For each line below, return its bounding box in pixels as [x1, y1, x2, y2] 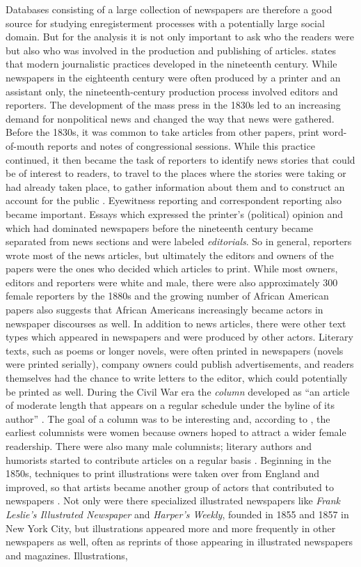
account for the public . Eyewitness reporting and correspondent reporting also [6, 193, 342, 208]
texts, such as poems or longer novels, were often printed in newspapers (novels [6, 343, 344, 357]
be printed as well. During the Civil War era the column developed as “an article [6, 384, 350, 398]
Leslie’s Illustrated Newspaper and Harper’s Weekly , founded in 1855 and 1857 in [6, 506, 349, 521]
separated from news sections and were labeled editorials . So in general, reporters [6, 234, 352, 249]
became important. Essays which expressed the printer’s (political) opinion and [6, 206, 344, 221]
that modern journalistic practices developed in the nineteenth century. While [6, 56, 337, 71]
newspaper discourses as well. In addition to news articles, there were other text [6, 316, 346, 330]
